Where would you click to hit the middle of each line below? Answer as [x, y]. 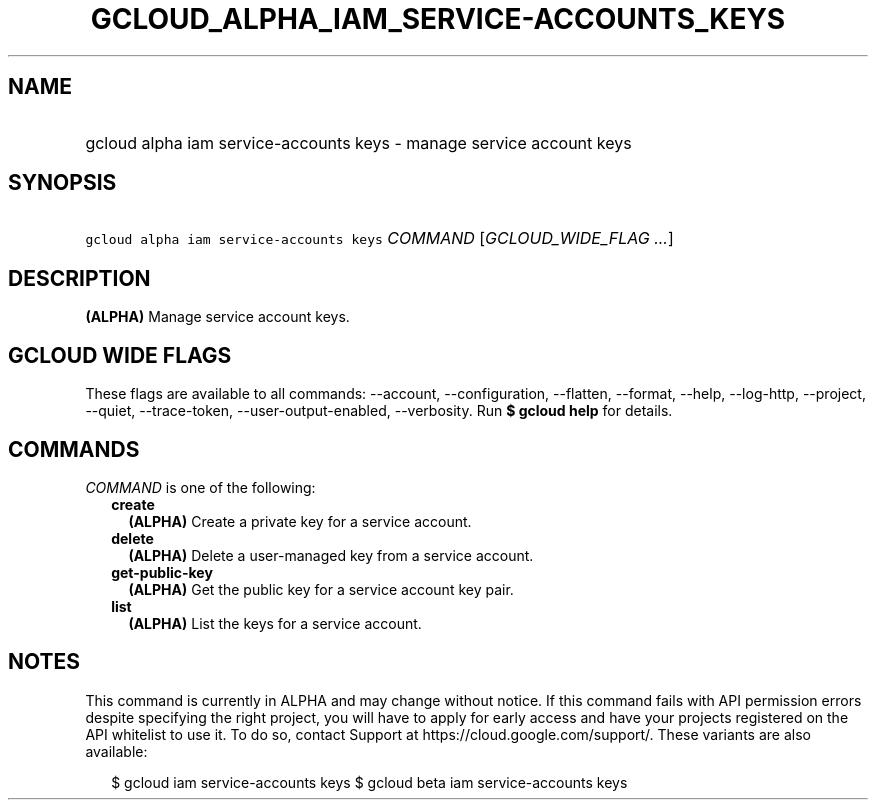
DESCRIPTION [79, 278]
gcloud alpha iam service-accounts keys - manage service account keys [358, 142]
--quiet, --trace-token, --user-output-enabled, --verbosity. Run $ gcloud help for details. [379, 411]
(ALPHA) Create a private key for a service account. [300, 521]
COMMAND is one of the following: [200, 487]
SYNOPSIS [62, 183]
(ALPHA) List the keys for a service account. [275, 623]
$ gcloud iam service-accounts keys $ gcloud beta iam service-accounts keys [369, 782]
